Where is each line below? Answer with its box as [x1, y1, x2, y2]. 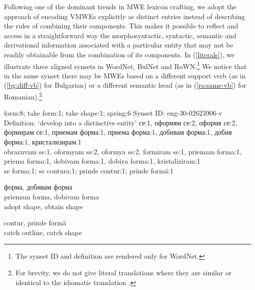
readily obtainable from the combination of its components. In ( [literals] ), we [4, 49, 235, 59]
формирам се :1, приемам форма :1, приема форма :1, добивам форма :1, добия [4, 127, 232, 137]
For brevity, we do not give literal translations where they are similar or [15, 267, 231, 277]
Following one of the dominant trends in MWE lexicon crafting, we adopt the [4, 1, 237, 11]
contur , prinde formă [4, 217, 66, 228]
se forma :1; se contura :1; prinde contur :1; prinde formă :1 [4, 165, 174, 175]
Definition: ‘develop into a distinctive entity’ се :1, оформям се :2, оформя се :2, [4, 117, 237, 127]
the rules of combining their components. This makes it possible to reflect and [4, 21, 238, 31]
